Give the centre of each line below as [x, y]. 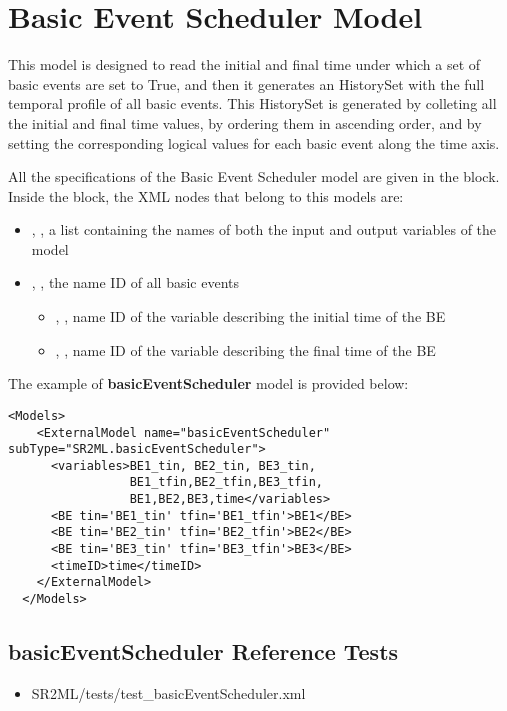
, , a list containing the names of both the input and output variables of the [264, 229]
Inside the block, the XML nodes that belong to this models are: [206, 195]
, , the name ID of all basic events [135, 282]
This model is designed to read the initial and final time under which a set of [244, 64]
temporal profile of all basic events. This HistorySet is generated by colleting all [252, 103]
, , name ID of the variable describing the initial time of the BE [250, 316]
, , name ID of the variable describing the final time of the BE [245, 349]
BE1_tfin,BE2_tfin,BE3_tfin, [226, 482]
